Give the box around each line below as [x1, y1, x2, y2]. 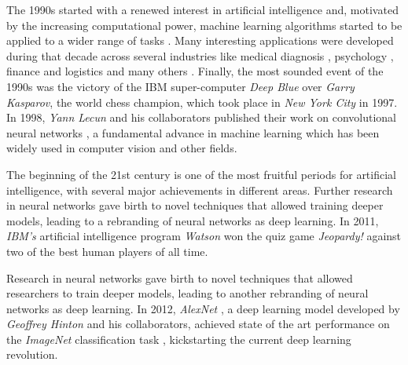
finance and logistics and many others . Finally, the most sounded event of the [6, 63, 384, 79]
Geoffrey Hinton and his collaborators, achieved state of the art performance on [6, 316, 390, 332]
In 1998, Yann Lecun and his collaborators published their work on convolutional [6, 109, 397, 126]
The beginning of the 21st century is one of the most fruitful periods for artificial [6, 166, 396, 182]
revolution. [6, 346, 58, 363]
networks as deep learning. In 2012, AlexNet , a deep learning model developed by [6, 300, 400, 316]
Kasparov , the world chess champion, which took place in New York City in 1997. [6, 93, 398, 110]
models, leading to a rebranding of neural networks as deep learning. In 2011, [6, 212, 379, 228]
